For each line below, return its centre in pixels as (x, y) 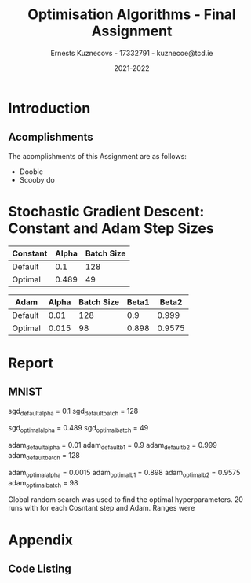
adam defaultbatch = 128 (44, 456)
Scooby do (37, 179)
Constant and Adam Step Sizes (111, 228)
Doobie (31, 172)
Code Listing (40, 569)
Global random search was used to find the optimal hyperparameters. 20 (125, 500)
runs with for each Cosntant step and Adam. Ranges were (102, 508)
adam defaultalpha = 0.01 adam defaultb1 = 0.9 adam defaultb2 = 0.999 (113, 446)
